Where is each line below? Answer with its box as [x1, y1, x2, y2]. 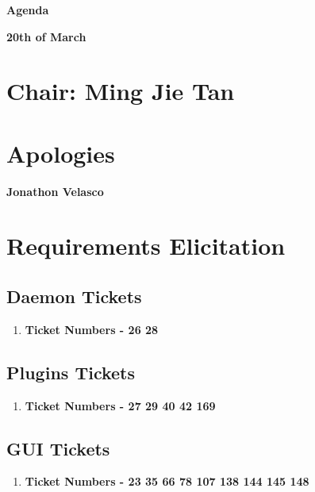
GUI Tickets [6, 436, 110, 460]
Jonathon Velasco [6, 183, 104, 199]
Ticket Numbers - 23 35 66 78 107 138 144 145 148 [25, 473, 309, 490]
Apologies [6, 136, 115, 169]
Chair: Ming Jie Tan [6, 75, 235, 107]
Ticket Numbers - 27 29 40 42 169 [25, 397, 216, 413]
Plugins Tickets [6, 359, 136, 384]
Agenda [6, 2, 49, 17]
